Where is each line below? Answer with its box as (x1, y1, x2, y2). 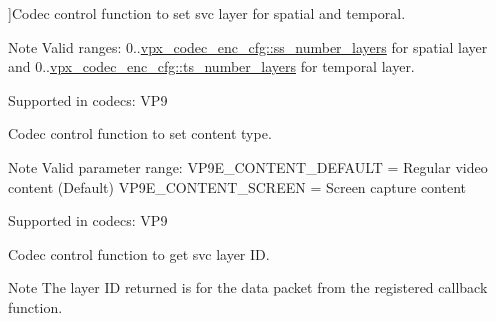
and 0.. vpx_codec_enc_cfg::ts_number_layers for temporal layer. (8, 56, 415, 77)
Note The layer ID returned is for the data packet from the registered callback (8, 277, 488, 298)
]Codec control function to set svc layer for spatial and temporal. (8, 3, 406, 23)
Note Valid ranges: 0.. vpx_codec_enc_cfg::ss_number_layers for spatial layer (8, 36, 488, 57)
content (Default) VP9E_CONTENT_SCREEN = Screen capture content (8, 176, 467, 197)
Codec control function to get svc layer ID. (8, 243, 270, 264)
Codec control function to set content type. (8, 123, 272, 144)
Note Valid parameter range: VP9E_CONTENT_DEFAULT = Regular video (8, 156, 488, 177)
